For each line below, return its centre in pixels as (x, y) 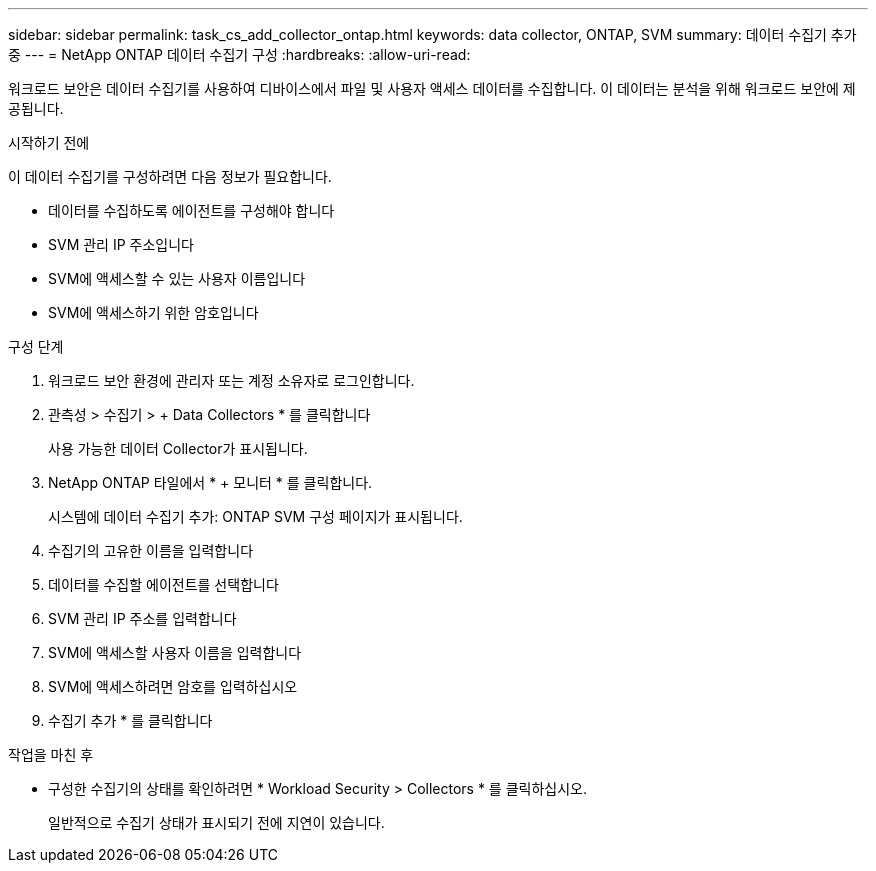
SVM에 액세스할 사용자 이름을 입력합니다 (175, 652)
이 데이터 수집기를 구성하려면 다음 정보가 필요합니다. (170, 176)
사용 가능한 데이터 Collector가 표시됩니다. (178, 448)
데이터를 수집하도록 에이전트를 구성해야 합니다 (191, 210)
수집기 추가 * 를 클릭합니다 (130, 720)
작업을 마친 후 (51, 754)
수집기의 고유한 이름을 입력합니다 (151, 550)
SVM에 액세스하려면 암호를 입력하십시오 (173, 686)
